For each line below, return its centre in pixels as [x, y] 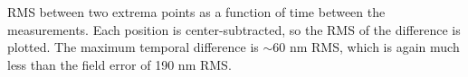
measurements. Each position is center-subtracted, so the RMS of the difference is [234, 29]
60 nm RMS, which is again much [366, 47]
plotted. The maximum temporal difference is [133, 47]
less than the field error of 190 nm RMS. [119, 64]
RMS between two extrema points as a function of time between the [196, 12]
